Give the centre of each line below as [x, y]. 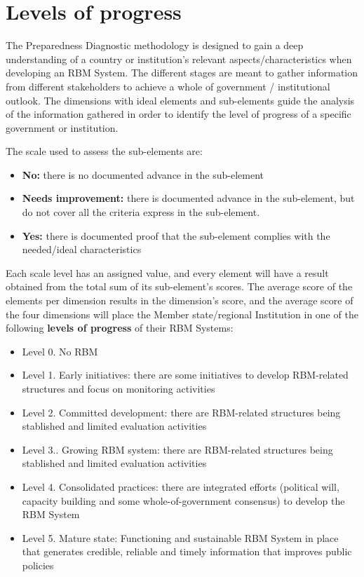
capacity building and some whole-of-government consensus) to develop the [183, 500]
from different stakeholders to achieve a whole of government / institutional [168, 86]
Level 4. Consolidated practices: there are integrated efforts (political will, [181, 486]
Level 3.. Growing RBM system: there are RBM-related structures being [177, 449]
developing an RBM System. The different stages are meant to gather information [182, 73]
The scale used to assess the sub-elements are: [104, 151]
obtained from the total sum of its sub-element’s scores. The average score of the [179, 286]
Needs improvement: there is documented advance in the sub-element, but [188, 198]
